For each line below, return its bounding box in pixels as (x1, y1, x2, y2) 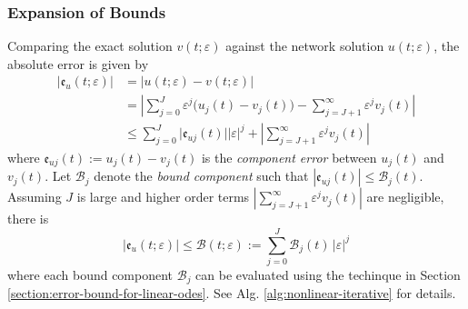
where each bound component (7, 265, 174, 284)
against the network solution (225, 36, 384, 55)
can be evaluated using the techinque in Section (195, 265, 461, 284)
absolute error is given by (7, 54, 149, 73)
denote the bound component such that (94, 166, 309, 185)
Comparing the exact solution (7, 36, 173, 55)
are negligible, (366, 187, 444, 206)
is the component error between (201, 147, 377, 166)
